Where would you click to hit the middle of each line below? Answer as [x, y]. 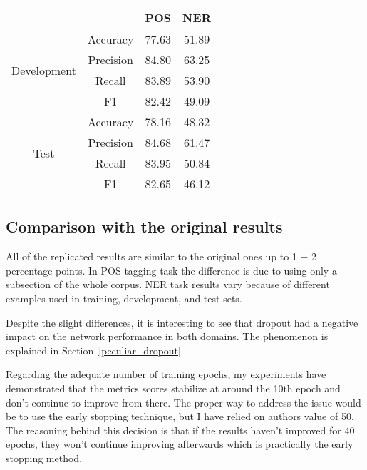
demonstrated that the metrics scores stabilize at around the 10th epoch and [173, 388]
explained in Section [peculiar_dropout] [93, 350]
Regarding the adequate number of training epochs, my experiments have [166, 374]
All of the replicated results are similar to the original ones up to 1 [151, 256]
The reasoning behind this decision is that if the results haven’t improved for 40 [180, 430]
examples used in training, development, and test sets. [124, 298]
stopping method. [44, 458]
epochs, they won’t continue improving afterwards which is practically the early [180, 444]
